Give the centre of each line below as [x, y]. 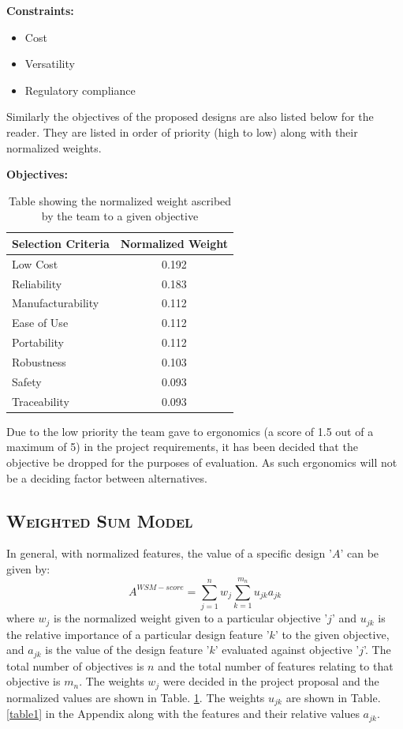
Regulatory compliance [80, 90]
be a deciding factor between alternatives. [107, 477]
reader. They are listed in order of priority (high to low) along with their [182, 132]
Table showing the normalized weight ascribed [120, 200]
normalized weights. [54, 147]
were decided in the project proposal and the [271, 681]
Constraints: [40, 10]
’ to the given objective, [332, 634]
